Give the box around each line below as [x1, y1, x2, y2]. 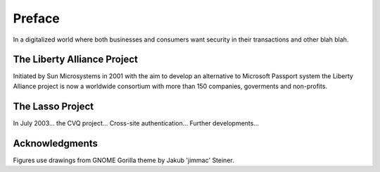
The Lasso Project [13, 100, 94, 112]
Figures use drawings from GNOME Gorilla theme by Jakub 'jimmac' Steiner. [13, 156, 235, 164]
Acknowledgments [13, 137, 99, 149]
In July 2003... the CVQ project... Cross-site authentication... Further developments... [13, 118, 260, 127]
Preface [13, 11, 60, 26]
